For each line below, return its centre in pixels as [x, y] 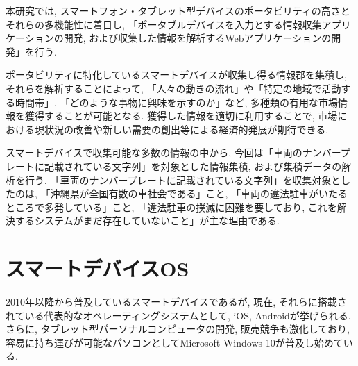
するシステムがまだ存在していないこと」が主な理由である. [147, 221]
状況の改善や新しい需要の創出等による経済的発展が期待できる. [186, 129]
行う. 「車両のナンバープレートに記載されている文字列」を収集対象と [183, 180]
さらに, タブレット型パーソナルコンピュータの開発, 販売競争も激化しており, [178, 329]
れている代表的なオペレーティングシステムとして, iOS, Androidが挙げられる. [178, 315]
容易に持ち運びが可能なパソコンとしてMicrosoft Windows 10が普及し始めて [174, 342]
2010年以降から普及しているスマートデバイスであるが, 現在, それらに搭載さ [176, 302]
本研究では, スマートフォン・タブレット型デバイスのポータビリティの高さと [178, 10]
